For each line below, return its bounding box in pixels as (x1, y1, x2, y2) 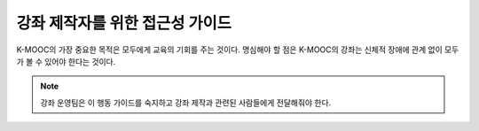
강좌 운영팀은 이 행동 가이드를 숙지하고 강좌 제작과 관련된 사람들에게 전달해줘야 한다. (40, 97, 332, 108)
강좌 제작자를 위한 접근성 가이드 (16, 13, 232, 33)
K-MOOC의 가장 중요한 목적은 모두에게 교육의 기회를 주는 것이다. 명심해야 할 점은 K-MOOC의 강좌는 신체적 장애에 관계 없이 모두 (16, 44, 459, 55)
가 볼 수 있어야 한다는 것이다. (16, 56, 116, 66)
